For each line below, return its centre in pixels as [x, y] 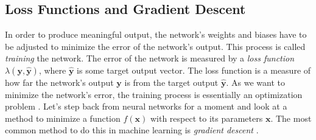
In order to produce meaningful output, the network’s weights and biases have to [156, 34]
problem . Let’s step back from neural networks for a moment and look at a [146, 106]
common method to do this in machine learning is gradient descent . [132, 130]
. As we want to [255, 82]
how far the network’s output [59, 82]
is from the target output [171, 82]
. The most [291, 118]
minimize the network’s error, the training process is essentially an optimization [154, 94]
